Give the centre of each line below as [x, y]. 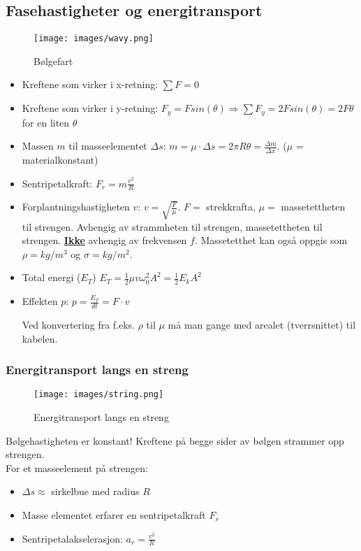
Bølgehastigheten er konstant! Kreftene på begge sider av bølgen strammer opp [175, 440]
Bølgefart [53, 60]
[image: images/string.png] [99, 395]
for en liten [46, 122]
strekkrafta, [231, 207]
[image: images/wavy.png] [94, 39]
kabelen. [40, 338]
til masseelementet [108, 146]
